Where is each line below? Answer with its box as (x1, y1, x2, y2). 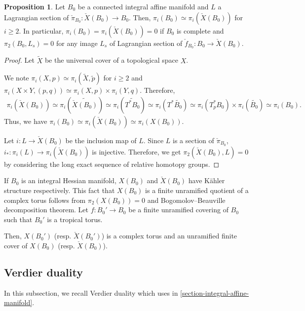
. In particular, (19, 25, 64, 36)
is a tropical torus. (47, 214, 103, 224)
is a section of (173, 135, 214, 145)
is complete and (176, 25, 224, 36)
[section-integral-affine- (180, 287, 249, 298)
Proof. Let (4, 55, 35, 65)
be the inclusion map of (65, 135, 137, 145)
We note (4, 73, 29, 83)
